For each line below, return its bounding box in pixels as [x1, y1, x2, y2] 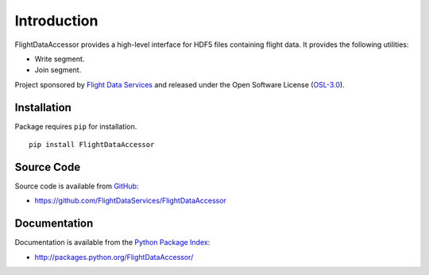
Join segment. [34, 65, 82, 75]
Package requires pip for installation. [14, 122, 137, 131]
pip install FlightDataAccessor [29, 140, 155, 149]
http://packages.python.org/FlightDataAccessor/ [34, 252, 194, 261]
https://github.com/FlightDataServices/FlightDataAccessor [34, 196, 226, 206]
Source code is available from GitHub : [14, 181, 139, 191]
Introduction [14, 12, 99, 29]
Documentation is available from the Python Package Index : [14, 238, 211, 247]
